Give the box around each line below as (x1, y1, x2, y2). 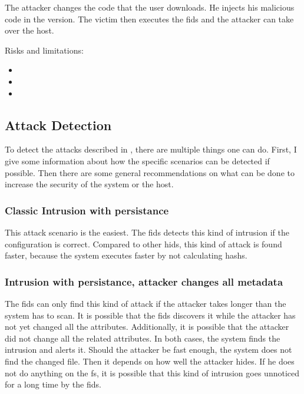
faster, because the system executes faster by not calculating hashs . (5, 249, 247, 261)
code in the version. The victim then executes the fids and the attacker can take (5, 12, 294, 25)
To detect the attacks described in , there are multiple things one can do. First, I (5, 143, 297, 155)
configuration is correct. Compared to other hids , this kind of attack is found (5, 237, 282, 250)
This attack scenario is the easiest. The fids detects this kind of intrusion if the (5, 226, 289, 238)
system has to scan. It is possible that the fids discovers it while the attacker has (5, 309, 296, 321)
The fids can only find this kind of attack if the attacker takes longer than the (5, 297, 286, 309)
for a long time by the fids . (5, 378, 101, 390)
